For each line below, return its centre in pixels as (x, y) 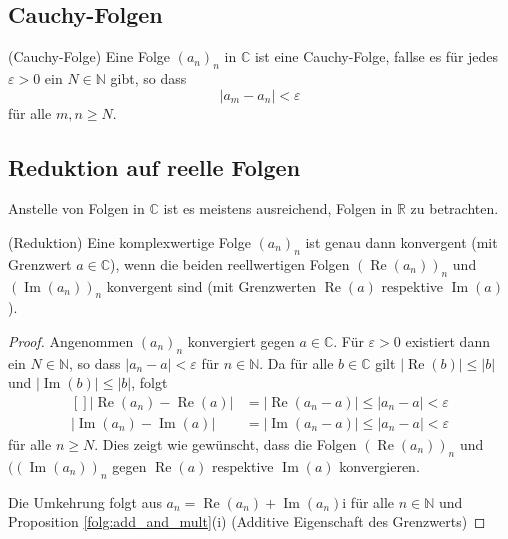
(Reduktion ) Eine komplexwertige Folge (129, 241)
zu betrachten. (454, 208)
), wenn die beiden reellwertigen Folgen (230, 263)
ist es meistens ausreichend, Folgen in (278, 208)
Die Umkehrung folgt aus (85, 501)
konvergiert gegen (241, 340)
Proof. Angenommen (71, 340)
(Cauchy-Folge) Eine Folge (89, 56)
